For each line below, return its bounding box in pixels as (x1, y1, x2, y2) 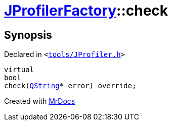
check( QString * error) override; (4, 82, 137, 90)
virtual (4, 66, 34, 74)
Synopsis (4, 28, 52, 41)
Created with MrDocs (4, 97, 75, 106)
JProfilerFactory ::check (4, 2, 168, 19)
